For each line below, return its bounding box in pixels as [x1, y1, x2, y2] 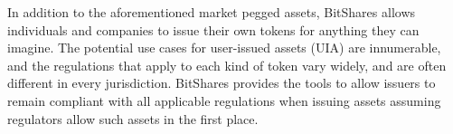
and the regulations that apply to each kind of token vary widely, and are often [7, 55, 447, 74]
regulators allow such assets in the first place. [7, 109, 259, 128]
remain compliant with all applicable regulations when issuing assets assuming [7, 91, 441, 110]
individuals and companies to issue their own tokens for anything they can [7, 20, 420, 39]
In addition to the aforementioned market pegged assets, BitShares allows [7, 3, 416, 21]
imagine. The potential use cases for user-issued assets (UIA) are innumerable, [7, 38, 441, 57]
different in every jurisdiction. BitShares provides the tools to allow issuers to [7, 73, 436, 92]
